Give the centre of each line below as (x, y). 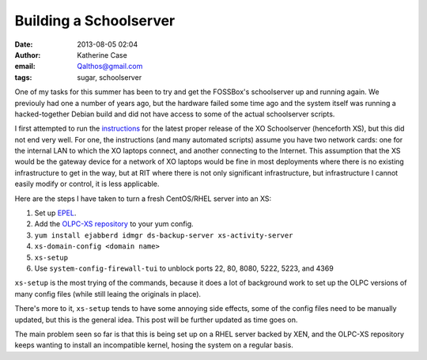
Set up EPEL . (55, 213)
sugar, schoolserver (110, 77)
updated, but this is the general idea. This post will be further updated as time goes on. (156, 320)
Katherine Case (102, 55)
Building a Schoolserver (95, 21)
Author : (28, 55)
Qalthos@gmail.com (110, 66)
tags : (23, 77)
